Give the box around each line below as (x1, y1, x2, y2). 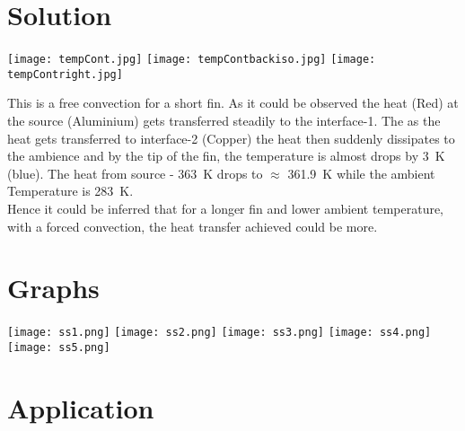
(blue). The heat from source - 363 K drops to (7, 163, 263, 182)
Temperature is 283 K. (7, 181, 134, 200)
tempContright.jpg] (7, 67, 123, 81)
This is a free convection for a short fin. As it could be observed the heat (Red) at (7, 93, 459, 112)
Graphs (7, 269, 100, 306)
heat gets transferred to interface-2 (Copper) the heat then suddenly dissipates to (7, 128, 455, 147)
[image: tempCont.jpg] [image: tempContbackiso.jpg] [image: (7, 53, 376, 66)
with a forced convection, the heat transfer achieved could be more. (7, 216, 378, 235)
